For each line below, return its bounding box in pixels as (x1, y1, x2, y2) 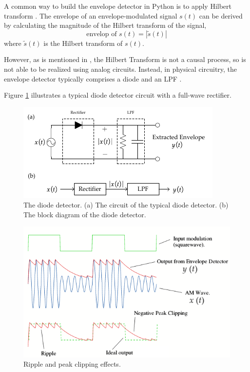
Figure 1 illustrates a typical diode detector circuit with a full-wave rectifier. (4, 90, 231, 100)
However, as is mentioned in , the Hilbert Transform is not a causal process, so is (4, 54, 246, 64)
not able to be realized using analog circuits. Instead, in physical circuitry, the (4, 63, 237, 74)
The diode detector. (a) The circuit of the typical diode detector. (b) (23, 200, 229, 210)
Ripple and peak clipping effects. (23, 359, 121, 369)
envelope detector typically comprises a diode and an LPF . (4, 73, 182, 83)
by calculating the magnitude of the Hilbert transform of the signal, (4, 20, 207, 30)
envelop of (86, 30, 117, 38)
